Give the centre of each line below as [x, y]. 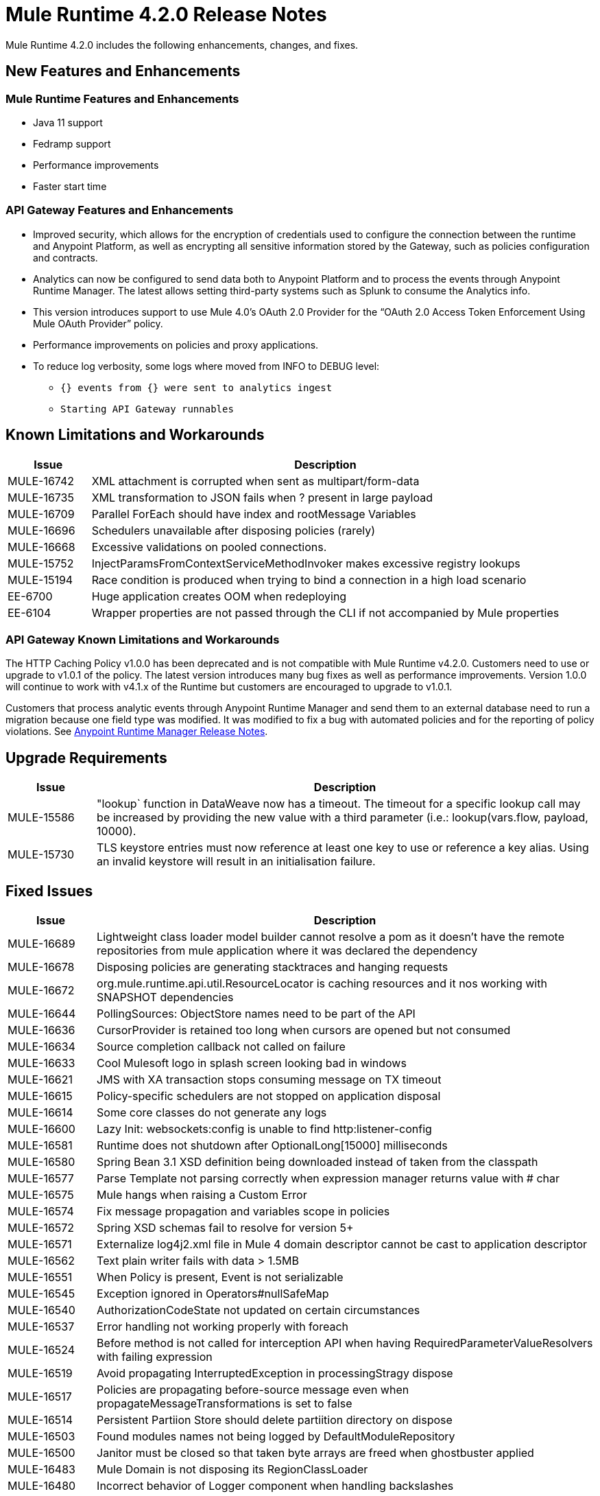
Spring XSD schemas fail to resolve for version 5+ [225, 1228]
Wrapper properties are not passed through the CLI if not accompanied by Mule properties [325, 612]
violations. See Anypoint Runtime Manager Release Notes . [137, 732]
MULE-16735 [41, 497]
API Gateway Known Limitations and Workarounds [143, 639]
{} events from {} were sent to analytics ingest [196, 387]
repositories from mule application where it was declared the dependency [287, 950]
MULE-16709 [41, 514]
